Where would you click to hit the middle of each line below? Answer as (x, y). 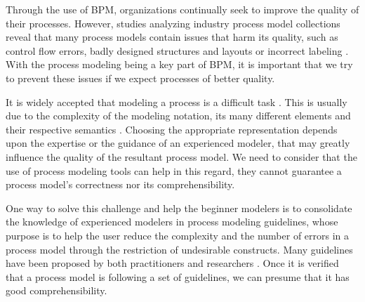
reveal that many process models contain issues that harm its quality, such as (172, 37)
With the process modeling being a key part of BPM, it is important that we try (179, 64)
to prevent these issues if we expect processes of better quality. (140, 78)
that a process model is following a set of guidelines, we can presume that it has (178, 276)
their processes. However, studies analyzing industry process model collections (173, 23)
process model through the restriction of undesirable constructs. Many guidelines (179, 249)
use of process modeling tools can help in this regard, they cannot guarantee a (174, 170)
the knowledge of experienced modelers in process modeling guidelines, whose (172, 222)
